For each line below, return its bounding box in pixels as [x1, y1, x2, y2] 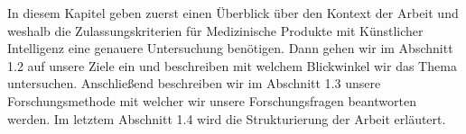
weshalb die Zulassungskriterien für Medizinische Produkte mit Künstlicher [7, 21, 424, 40]
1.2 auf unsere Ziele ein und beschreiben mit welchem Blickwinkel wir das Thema [7, 56, 457, 75]
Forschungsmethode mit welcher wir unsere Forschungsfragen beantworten [7, 91, 416, 110]
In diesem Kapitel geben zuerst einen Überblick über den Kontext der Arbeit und [7, 4, 459, 22]
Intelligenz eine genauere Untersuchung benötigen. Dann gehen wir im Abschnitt [7, 39, 453, 58]
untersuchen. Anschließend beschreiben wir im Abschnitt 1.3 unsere [7, 74, 381, 93]
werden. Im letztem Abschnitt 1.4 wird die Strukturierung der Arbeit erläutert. [7, 109, 446, 128]
